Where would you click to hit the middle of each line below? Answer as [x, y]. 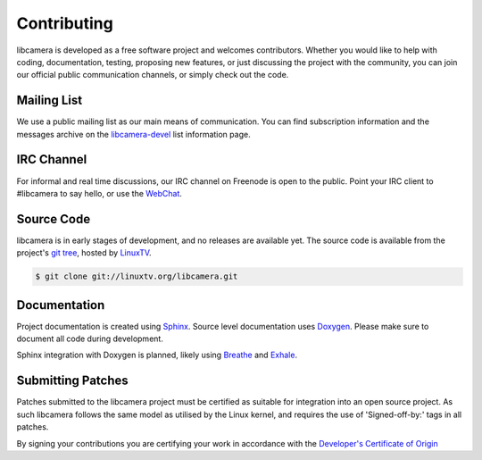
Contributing [65, 23]
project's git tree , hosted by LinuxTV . [84, 253]
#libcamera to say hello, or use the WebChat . [100, 193]
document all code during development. [90, 339]
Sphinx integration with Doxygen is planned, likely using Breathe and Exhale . [157, 355]
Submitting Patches [72, 381]
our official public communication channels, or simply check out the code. [153, 75]
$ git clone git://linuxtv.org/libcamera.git [137, 276]
